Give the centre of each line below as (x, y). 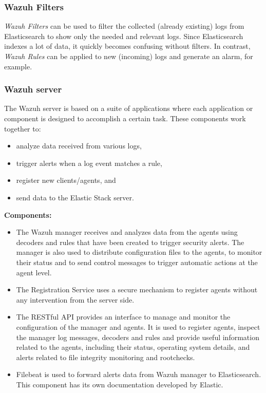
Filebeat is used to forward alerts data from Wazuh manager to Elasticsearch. (139, 374)
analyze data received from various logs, (79, 146)
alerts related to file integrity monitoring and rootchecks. (106, 357)
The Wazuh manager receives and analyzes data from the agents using (127, 232)
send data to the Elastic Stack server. (75, 197)
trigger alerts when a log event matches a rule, (89, 163)
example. (18, 66)
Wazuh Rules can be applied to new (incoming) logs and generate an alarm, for (129, 56)
